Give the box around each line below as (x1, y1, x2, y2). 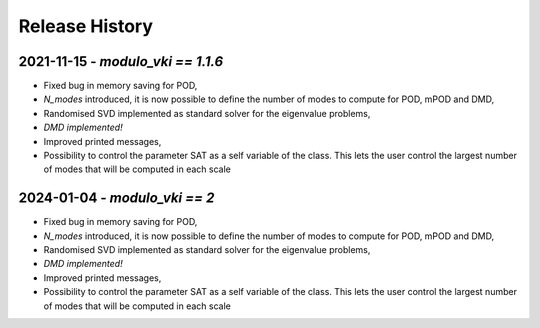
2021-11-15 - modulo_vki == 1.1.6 (18, 53, 224, 70)
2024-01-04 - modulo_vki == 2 (18, 190, 215, 207)
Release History (18, 15, 154, 37)
